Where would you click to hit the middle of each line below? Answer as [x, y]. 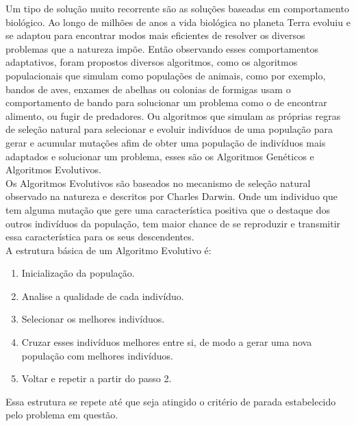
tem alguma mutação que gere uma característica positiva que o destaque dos [168, 209]
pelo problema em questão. [62, 415]
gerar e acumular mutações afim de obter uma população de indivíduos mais [166, 142]
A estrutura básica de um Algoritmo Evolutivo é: [109, 250]
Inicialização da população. [78, 273]
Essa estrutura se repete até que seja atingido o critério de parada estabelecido [171, 401]
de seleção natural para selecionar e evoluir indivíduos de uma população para [169, 129]
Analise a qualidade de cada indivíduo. [103, 296]
